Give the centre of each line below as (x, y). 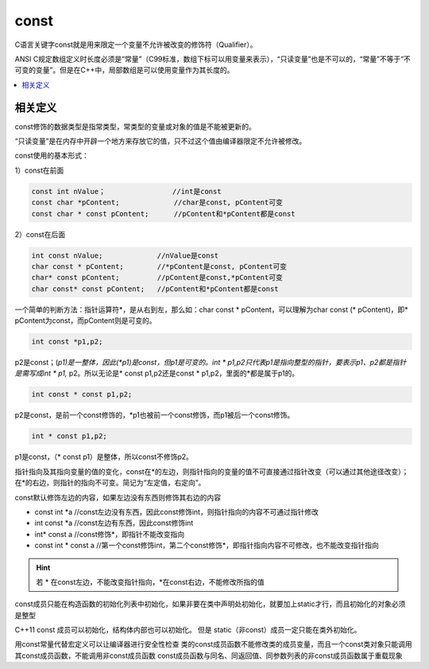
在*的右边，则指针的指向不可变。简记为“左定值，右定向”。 (110, 483)
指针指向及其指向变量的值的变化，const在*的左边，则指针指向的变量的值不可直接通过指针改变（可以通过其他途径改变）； (212, 471)
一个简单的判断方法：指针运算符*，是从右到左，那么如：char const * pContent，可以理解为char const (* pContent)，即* (211, 309)
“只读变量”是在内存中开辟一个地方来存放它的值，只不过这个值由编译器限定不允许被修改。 (160, 141)
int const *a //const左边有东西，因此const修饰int (114, 523)
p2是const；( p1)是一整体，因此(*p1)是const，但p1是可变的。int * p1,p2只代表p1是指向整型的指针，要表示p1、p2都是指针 (211, 363)
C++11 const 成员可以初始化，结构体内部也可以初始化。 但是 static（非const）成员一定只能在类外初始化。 (188, 630)
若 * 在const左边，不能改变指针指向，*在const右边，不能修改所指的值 (151, 581)
